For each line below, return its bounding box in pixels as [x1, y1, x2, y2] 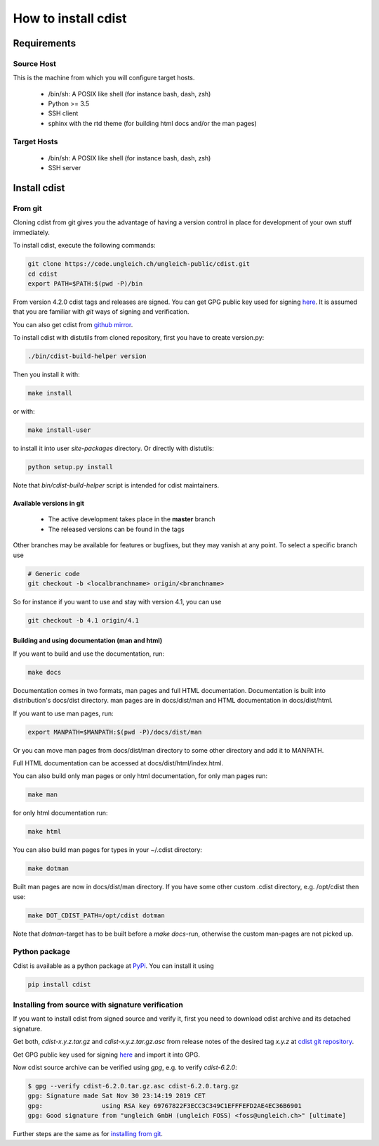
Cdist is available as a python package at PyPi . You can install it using [13, 961, 214, 970]
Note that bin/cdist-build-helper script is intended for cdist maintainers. [13, 480, 220, 489]
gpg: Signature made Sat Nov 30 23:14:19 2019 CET [27, 1092, 206, 1100]
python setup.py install [27, 463, 114, 471]
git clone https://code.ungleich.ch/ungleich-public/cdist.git [27, 260, 251, 268]
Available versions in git [13, 499, 84, 507]
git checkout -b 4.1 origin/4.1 [27, 616, 140, 624]
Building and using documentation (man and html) [13, 637, 163, 645]
